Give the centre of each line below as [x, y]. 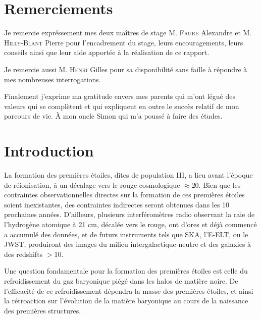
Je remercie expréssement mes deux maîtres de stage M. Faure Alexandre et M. [128, 33]
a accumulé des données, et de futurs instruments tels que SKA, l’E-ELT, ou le [126, 234]
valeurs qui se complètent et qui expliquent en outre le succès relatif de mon [122, 106]
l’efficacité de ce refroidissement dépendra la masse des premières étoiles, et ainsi [129, 290]
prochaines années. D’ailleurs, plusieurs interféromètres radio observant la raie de [129, 214]
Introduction [49, 151]
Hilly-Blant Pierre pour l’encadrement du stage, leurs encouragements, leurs [124, 42]
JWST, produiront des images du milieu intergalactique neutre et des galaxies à [128, 244]
